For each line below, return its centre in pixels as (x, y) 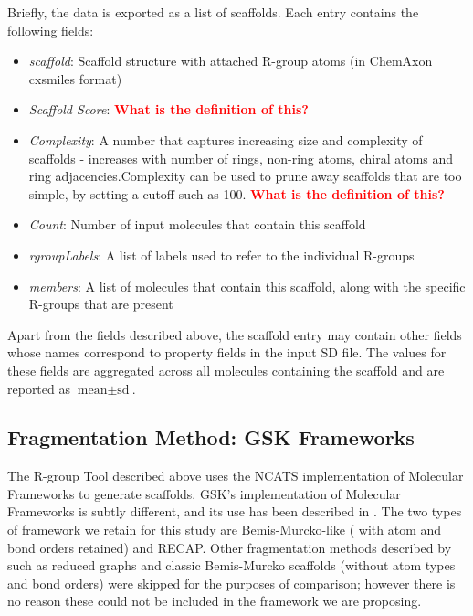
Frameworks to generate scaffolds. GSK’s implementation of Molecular (204, 493)
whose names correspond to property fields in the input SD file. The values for (227, 352)
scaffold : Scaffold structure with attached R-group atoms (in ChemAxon (231, 61)
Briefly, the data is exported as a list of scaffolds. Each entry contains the (213, 12)
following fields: (51, 30)
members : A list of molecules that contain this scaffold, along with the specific (247, 286)
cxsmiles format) (75, 78)
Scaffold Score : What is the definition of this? (168, 109)
